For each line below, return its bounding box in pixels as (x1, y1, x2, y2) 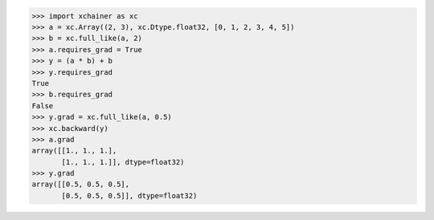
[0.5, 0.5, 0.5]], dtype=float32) (61, 191, 198, 200)
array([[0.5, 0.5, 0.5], (31, 180, 130, 189)
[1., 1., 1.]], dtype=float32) (61, 157, 185, 166)
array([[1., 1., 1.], (31, 146, 117, 156)
